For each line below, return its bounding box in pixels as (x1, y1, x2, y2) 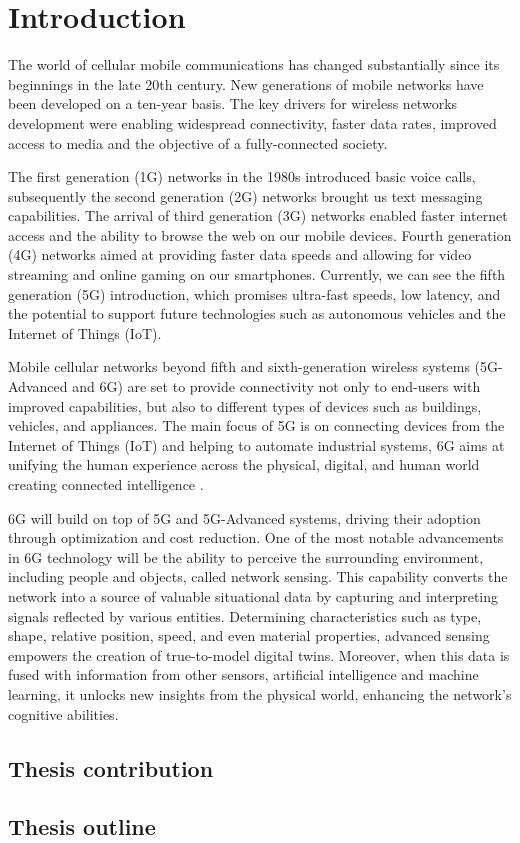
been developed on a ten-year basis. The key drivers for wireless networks (8, 93, 458, 114)
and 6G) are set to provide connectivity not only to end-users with (72, 376, 481, 397)
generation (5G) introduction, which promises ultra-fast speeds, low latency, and (8, 283, 501, 304)
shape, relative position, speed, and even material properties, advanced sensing (8, 625, 490, 646)
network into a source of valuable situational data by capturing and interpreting (8, 585, 499, 606)
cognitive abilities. (8, 703, 119, 724)
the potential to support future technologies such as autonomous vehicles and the (8, 303, 506, 324)
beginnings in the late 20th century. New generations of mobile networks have (8, 73, 484, 94)
